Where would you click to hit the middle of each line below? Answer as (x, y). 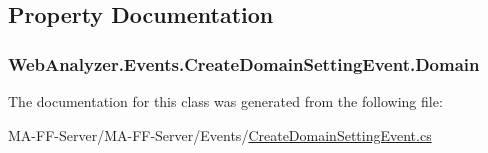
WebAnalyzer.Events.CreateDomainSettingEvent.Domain (244, 63)
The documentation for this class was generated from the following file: (225, 101)
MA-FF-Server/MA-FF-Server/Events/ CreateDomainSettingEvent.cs (220, 134)
